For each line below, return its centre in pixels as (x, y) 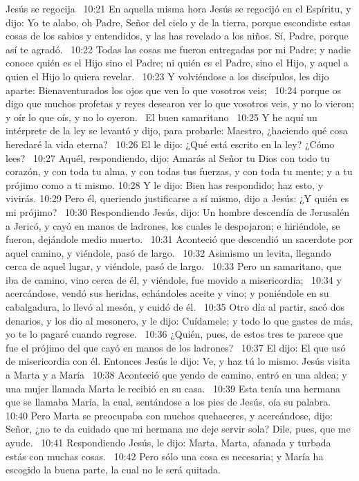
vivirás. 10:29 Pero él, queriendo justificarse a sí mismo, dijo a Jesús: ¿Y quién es (177, 198)
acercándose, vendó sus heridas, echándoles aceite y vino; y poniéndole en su (167, 293)
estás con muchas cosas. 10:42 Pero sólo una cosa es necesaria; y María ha (165, 456)
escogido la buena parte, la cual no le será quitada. (113, 470)
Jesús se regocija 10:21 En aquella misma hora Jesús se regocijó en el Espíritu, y (178, 8)
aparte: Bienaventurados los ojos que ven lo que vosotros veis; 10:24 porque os (174, 90)
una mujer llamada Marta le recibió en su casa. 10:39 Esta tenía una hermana (173, 388)
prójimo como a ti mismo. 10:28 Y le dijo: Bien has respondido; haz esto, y (165, 184)
